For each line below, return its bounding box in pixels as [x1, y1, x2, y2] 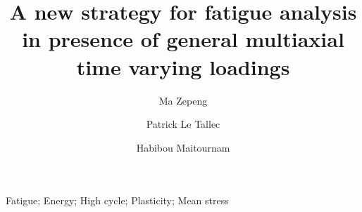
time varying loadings [76, 52, 290, 81]
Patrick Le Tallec [146, 117, 220, 131]
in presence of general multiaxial [22, 25, 344, 53]
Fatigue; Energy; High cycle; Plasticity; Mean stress [6, 193, 229, 208]
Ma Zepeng [158, 93, 208, 107]
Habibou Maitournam [136, 140, 230, 154]
